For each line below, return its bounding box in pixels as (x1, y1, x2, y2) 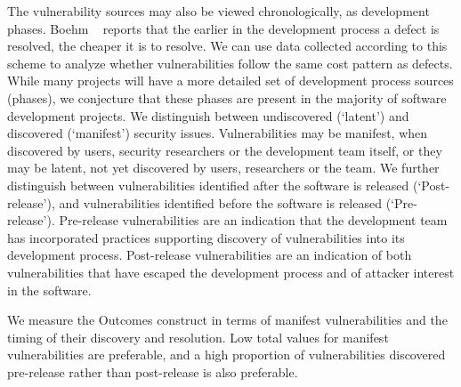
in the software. (7, 280, 92, 299)
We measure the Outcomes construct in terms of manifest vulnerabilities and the (7, 310, 448, 329)
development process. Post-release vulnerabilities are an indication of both (7, 246, 412, 264)
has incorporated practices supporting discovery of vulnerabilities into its (7, 228, 405, 246)
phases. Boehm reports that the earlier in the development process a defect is (7, 19, 440, 37)
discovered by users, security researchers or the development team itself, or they (7, 141, 442, 159)
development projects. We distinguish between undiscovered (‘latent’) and (7, 106, 409, 125)
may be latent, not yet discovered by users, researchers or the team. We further (7, 158, 440, 177)
